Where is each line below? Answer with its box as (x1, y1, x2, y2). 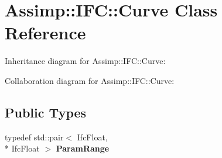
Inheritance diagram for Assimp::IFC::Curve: (5, 55, 166, 67)
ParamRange (56, 142, 110, 154)
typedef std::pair (5, 130, 64, 143)
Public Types (5, 103, 87, 121)
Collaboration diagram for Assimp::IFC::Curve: (5, 74, 175, 86)
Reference (5, 21, 86, 45)
